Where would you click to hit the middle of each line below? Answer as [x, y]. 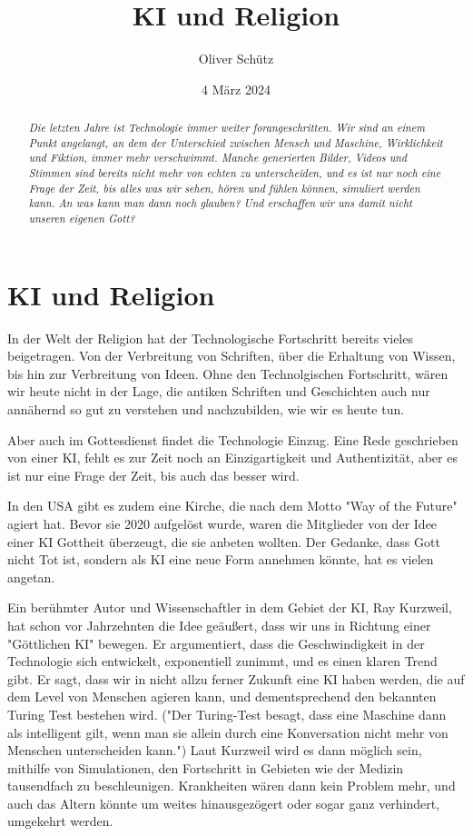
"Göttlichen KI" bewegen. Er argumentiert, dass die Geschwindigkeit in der [216, 643]
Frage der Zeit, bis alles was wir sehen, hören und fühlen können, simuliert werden [224, 188]
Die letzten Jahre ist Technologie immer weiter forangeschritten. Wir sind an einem [227, 128]
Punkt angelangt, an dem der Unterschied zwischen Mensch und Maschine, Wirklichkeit [236, 142]
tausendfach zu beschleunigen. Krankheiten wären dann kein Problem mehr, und [232, 786]
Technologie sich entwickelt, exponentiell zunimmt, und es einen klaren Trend [222, 661]
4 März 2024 [236, 89]
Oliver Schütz [236, 59]
